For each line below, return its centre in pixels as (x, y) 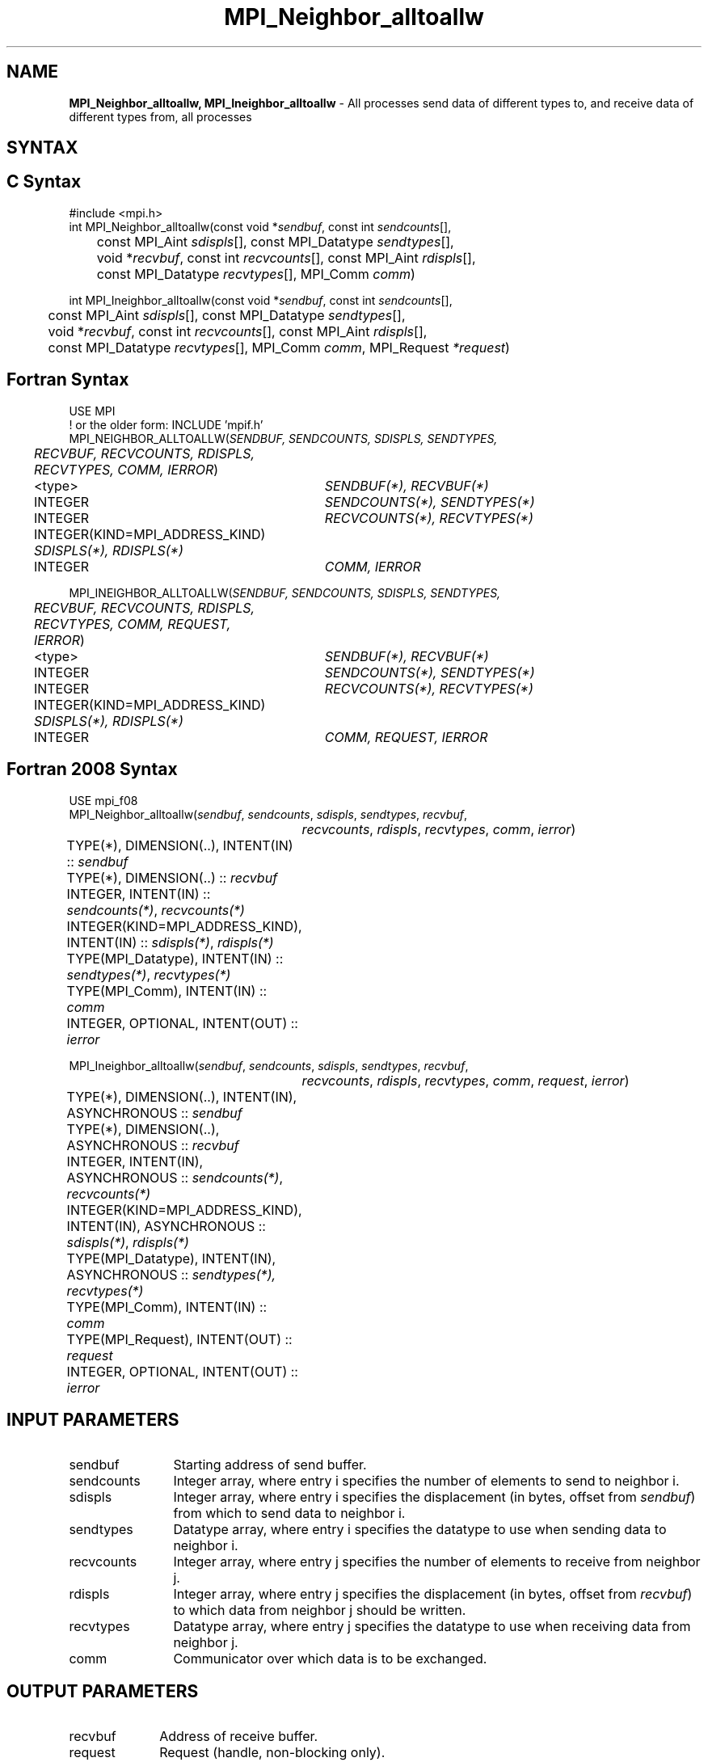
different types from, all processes (160, 116)
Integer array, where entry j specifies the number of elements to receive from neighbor (437, 1562)
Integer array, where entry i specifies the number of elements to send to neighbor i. (426, 1481)
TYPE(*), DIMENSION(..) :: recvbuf (172, 877)
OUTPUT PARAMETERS (103, 1691)
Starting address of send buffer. (270, 1465)
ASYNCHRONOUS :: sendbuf (154, 1113)
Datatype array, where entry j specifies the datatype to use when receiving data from (432, 1627)
